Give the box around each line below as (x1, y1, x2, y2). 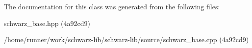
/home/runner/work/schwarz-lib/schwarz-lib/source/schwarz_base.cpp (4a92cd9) (4, 34, 249, 45)
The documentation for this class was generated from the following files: (4, 1, 220, 11)
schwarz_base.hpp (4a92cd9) (4, 18, 90, 28)
